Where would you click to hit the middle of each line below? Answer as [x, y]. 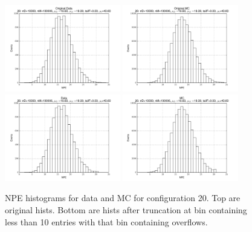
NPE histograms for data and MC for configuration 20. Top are [123, 198]
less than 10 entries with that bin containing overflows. [106, 221]
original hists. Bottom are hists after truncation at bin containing [126, 209]
